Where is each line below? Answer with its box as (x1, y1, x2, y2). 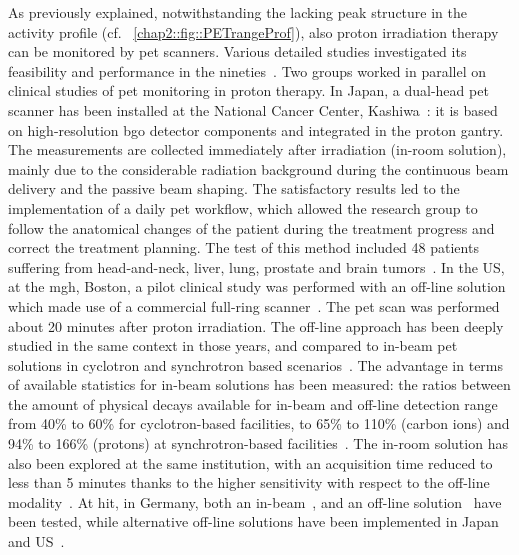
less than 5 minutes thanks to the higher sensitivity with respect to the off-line (8, 472, 490, 493)
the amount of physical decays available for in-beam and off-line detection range (8, 393, 498, 414)
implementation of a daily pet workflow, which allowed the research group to (8, 197, 478, 218)
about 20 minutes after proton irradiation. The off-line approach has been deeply (8, 315, 504, 336)
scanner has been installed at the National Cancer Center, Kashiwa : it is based (8, 99, 498, 120)
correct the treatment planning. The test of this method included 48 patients (8, 237, 479, 258)
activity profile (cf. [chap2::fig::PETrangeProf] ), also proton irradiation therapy (8, 21, 499, 42)
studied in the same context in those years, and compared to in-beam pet (8, 335, 458, 356)
